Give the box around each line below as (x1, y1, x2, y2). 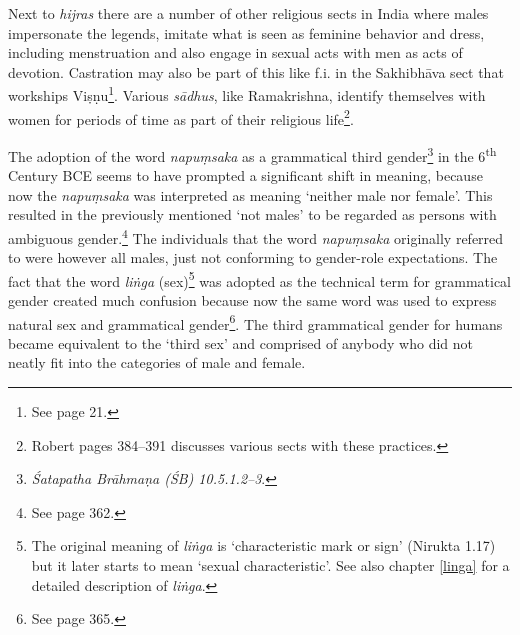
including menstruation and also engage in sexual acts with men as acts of (8, 42, 463, 63)
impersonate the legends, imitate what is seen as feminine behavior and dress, (8, 22, 485, 43)
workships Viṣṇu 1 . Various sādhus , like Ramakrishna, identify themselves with (8, 82, 486, 106)
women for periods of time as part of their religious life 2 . (8, 105, 354, 129)
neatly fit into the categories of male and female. (8, 352, 306, 373)
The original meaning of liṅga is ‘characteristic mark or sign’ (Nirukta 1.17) (31, 535, 496, 556)
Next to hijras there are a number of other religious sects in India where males (8, 3, 489, 23)
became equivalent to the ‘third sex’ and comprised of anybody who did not (8, 332, 473, 353)
